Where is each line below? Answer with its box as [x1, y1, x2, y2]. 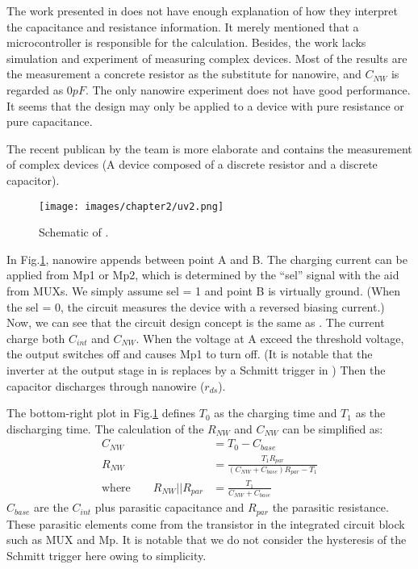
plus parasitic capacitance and [94, 499, 245, 516]
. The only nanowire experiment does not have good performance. [85, 81, 411, 98]
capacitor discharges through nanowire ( [6, 377, 205, 394]
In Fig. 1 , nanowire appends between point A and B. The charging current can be [6, 250, 408, 267]
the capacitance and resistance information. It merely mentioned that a [6, 18, 359, 35]
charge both [6, 329, 65, 346]
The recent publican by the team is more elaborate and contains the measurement [6, 140, 412, 157]
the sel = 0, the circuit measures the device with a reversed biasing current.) [6, 298, 385, 315]
